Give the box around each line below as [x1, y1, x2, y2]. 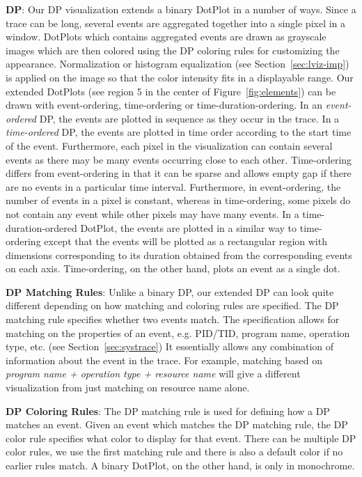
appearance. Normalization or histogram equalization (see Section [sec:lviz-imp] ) [6, 56, 349, 71]
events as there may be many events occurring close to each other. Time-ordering [6, 152, 352, 166]
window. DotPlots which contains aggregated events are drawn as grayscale [6, 29, 326, 44]
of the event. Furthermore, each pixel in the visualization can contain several [6, 138, 333, 153]
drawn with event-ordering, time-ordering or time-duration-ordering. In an [6, 97, 323, 112]
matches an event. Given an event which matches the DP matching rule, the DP [6, 417, 348, 432]
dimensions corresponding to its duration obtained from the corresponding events [6, 247, 352, 262]
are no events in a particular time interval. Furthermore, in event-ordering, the [6, 179, 341, 194]
